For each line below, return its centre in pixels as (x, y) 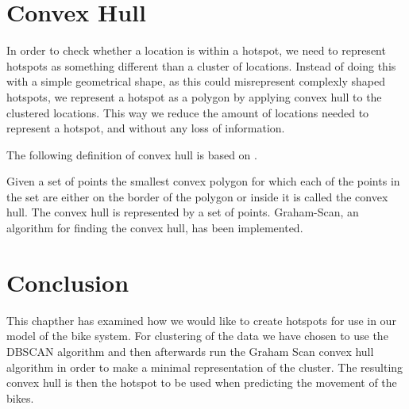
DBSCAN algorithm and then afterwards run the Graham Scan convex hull (190, 351)
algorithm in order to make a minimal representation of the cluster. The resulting (205, 367)
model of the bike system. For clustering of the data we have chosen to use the (197, 336)
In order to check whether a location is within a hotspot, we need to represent (196, 50)
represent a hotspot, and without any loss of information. (146, 128)
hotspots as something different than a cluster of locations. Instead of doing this (201, 65)
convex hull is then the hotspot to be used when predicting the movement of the (202, 382)
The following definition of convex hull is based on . (132, 154)
